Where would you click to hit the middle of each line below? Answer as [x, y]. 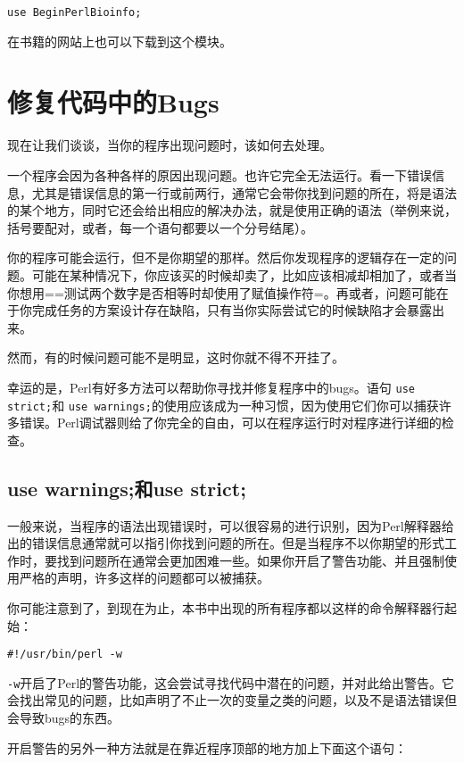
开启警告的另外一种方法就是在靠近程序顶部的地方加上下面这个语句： [207, 747]
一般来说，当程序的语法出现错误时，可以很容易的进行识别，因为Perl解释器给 [231, 525]
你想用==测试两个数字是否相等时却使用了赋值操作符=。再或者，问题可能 [222, 292]
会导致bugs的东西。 [64, 718]
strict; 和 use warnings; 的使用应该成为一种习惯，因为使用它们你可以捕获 [223, 405]
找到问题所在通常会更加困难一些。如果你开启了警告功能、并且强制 [250, 560]
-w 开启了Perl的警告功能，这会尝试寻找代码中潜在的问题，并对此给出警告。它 [231, 682]
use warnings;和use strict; [127, 488]
